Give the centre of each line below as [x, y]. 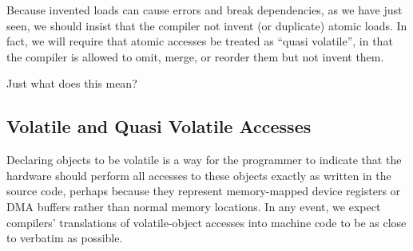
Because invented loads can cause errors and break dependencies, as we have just [205, 10]
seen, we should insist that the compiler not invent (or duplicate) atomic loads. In [207, 25]
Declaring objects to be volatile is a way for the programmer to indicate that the [204, 160]
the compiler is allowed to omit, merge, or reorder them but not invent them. [195, 56]
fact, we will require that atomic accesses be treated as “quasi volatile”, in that [200, 41]
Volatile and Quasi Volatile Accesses [159, 126]
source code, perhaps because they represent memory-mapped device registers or [204, 191]
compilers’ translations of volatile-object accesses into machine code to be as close [206, 222]
